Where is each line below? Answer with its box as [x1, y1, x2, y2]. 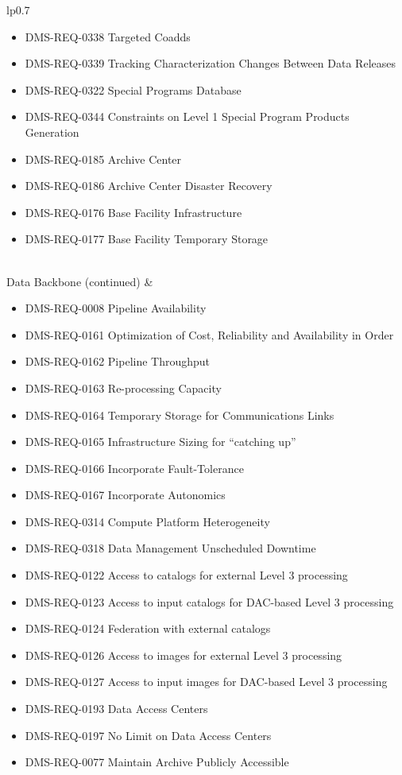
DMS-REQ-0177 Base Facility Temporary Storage [25, 231, 269, 247]
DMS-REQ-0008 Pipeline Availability [25, 300, 207, 316]
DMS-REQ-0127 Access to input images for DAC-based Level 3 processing [25, 673, 388, 690]
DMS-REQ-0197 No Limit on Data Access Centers [25, 727, 272, 743]
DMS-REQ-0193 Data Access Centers [25, 700, 208, 717]
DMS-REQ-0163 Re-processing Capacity [25, 379, 222, 396]
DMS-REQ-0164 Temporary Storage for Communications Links [25, 406, 334, 423]
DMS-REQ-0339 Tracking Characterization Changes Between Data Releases [25, 55, 396, 72]
